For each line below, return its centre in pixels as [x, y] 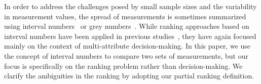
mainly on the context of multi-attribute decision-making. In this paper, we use [127, 46]
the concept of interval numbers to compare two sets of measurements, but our [126, 55]
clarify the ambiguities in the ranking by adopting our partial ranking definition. [129, 76]
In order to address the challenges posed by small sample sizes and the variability [130, 6]
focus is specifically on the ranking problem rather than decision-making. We [123, 66]
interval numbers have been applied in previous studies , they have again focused [130, 36]
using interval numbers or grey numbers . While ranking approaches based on [127, 26]
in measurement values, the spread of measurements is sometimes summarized [125, 16]
